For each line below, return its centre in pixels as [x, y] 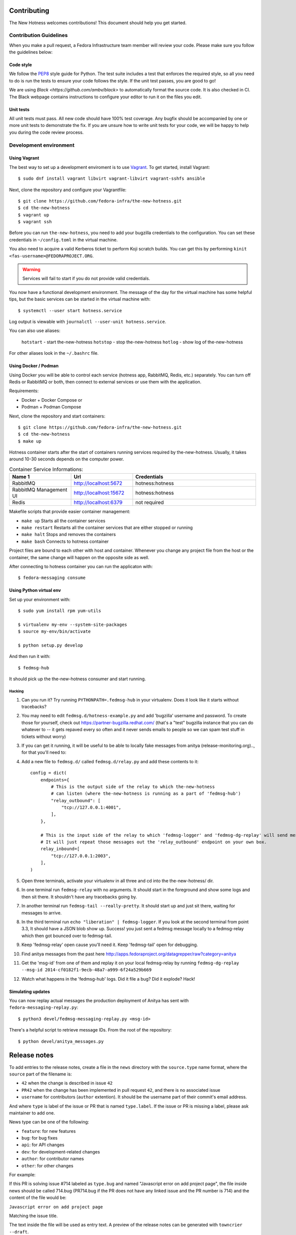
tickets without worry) [44, 737]
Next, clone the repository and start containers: [57, 416]
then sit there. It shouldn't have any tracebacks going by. [79, 897]
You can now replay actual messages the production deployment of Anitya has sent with [99, 1001]
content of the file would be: [38, 1197]
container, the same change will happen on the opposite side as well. [79, 557]
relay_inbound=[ [60, 849]
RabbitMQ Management [40, 490]
